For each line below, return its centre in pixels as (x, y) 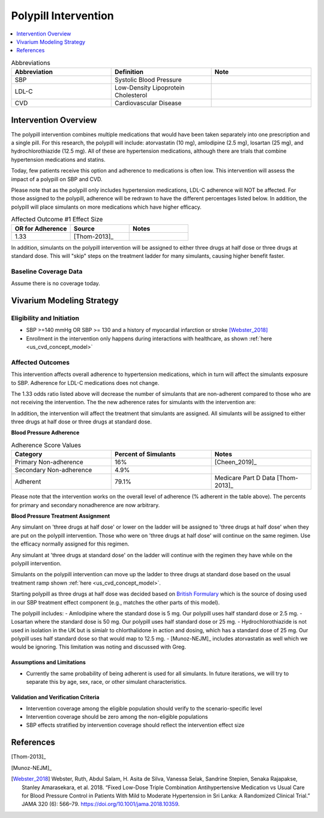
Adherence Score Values (46, 445)
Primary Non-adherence (49, 462)
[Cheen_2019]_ (236, 462)
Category (28, 454)
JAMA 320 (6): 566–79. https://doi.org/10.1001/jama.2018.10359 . (101, 804)
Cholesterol (131, 95)
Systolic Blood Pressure (148, 80)
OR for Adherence (41, 229)
